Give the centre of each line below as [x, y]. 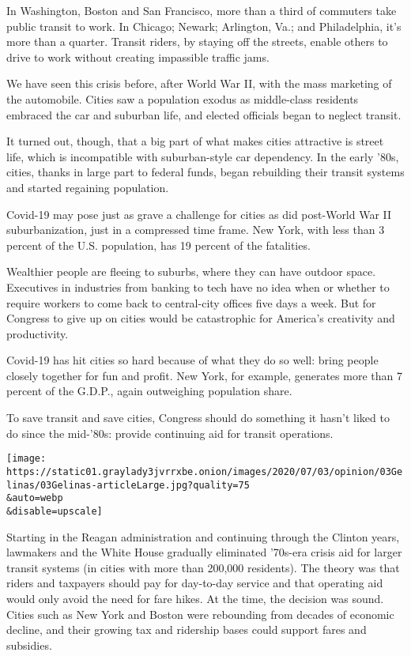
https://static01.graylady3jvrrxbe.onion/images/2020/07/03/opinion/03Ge [205, 471]
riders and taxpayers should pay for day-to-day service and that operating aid [195, 583]
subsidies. [29, 645]
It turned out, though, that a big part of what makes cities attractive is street [195, 141]
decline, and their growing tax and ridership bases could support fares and [187, 630]
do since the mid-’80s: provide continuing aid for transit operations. [170, 433]
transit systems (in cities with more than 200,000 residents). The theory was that [203, 567]
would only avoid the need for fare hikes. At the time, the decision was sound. [195, 598]
